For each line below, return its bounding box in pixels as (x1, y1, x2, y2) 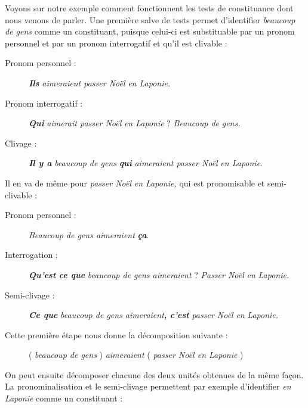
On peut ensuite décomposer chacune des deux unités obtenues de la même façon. (5, 368, 304, 381)
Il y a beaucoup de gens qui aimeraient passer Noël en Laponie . (29, 157, 263, 169)
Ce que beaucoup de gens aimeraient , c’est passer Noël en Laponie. (29, 309, 279, 321)
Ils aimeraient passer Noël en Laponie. (29, 76, 171, 89)
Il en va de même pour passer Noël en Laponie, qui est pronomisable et (5, 176, 265, 189)
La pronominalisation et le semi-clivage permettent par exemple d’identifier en (5, 380, 291, 393)
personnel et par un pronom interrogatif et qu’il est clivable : (5, 36, 227, 49)
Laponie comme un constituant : (5, 392, 123, 404)
